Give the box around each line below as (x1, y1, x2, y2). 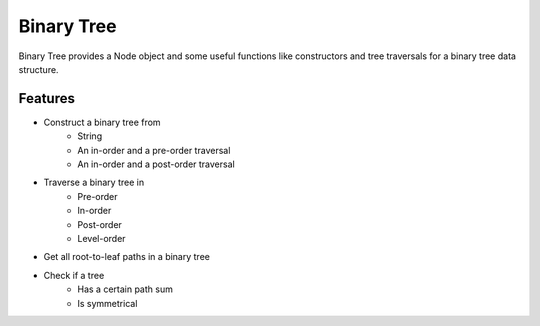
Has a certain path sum (77, 283, 174, 295)
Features (18, 90, 75, 107)
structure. (18, 63, 59, 75)
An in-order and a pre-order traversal (77, 144, 231, 156)
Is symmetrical (77, 297, 138, 309)
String (77, 130, 103, 142)
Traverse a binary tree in (43, 176, 145, 189)
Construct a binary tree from (43, 116, 161, 128)
